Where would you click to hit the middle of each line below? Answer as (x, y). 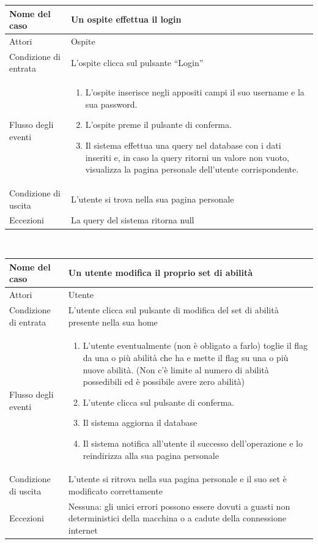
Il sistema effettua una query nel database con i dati (183, 145)
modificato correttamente (115, 490)
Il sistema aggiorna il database (140, 423)
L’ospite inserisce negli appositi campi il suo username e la (195, 92)
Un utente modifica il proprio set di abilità (160, 273)
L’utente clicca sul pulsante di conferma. (158, 402)
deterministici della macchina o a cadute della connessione (177, 518)
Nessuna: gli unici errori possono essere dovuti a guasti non (179, 506)
